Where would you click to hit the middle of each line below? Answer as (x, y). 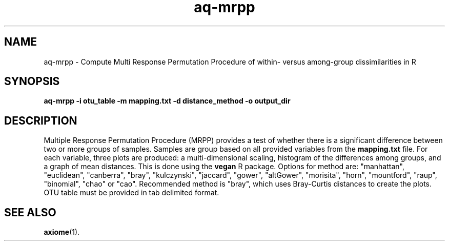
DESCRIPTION (41, 120)
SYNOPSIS (32, 81)
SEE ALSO (30, 212)
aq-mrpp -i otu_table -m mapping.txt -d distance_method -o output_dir (167, 101)
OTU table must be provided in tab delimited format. (131, 193)
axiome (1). (62, 232)
